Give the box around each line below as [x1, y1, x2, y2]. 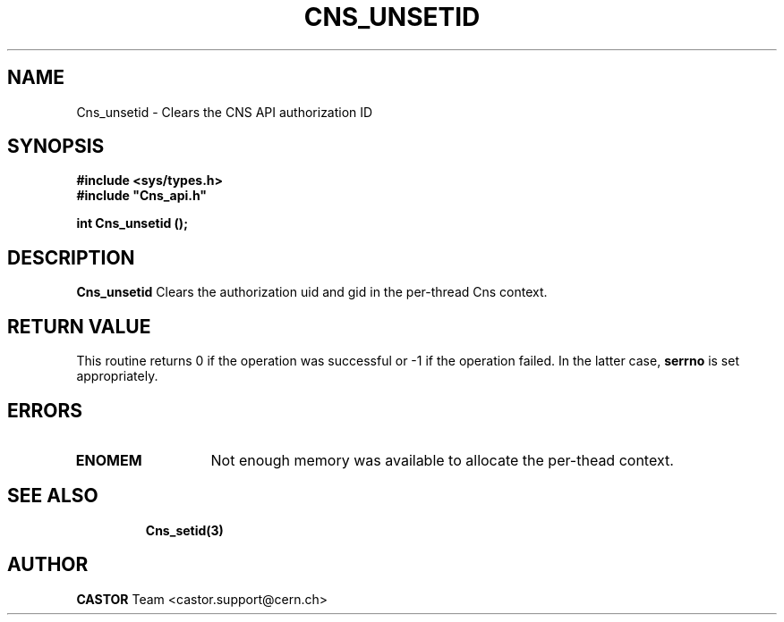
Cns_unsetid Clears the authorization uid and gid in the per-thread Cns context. [76, 284, 548, 300]
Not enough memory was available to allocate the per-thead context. [210, 450, 674, 469]
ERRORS [7, 399, 83, 422]
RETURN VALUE [7, 315, 151, 338]
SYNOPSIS [7, 135, 105, 158]
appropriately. [76, 368, 158, 384]
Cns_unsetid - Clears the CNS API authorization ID [76, 104, 373, 120]
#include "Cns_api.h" [76, 188, 208, 204]
